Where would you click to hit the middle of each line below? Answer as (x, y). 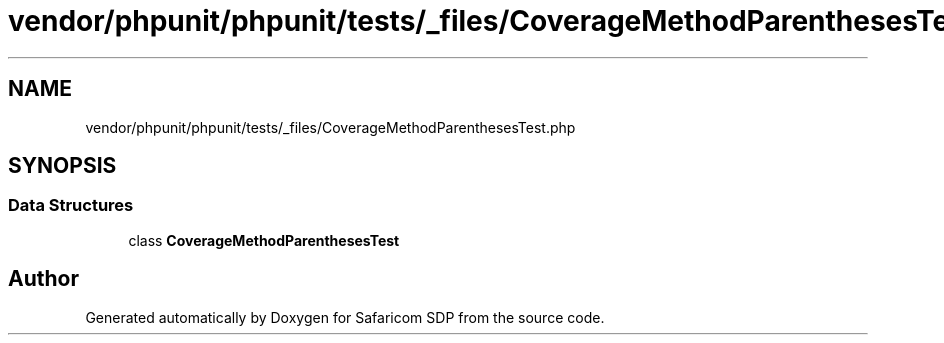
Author (43, 279)
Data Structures (71, 205)
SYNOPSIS (62, 166)
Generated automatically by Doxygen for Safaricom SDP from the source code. (345, 317)
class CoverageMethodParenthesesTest (264, 240)
